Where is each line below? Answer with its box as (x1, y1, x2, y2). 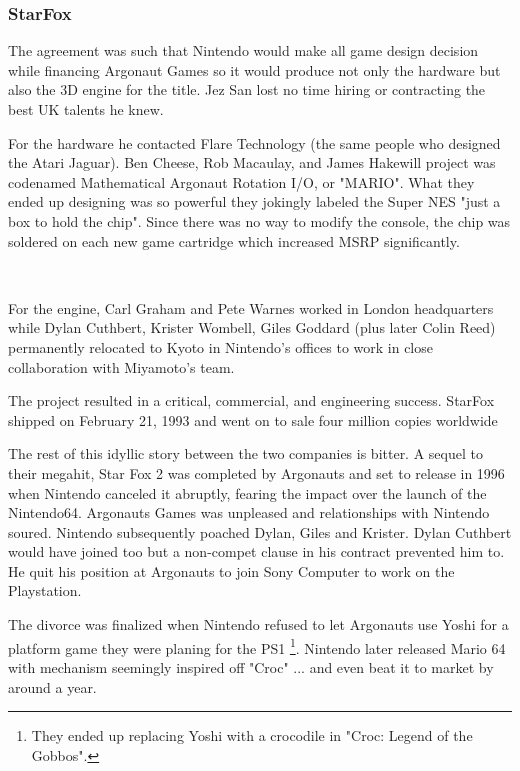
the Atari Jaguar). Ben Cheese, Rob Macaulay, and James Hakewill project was (8, 152, 496, 173)
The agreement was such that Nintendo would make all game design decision (8, 40, 479, 61)
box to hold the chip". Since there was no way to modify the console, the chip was (8, 210, 511, 231)
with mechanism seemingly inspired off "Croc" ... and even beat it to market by (8, 656, 494, 677)
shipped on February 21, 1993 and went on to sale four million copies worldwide (8, 409, 498, 430)
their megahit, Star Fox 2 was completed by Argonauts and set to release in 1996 (8, 462, 505, 483)
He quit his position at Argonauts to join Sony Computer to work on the (8, 560, 455, 581)
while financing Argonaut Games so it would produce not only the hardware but (8, 59, 501, 80)
